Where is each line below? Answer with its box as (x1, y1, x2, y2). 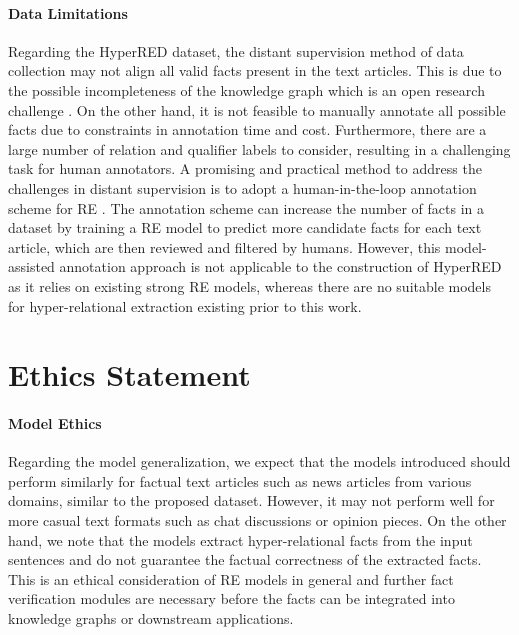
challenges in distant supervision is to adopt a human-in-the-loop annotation (8, 177, 477, 198)
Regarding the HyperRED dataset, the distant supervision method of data (8, 40, 464, 61)
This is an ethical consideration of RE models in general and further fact (8, 568, 454, 589)
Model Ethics (8, 413, 102, 434)
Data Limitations (8, 2, 128, 23)
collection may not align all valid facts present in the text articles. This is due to (8, 60, 502, 81)
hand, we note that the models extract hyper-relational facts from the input (8, 529, 473, 550)
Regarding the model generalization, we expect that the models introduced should (8, 451, 511, 472)
